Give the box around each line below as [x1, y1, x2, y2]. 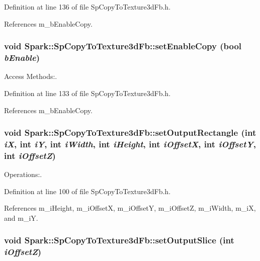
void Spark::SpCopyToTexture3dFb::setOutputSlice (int [4, 234, 234, 246]
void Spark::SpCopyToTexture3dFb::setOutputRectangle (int [4, 126, 256, 139]
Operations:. [4, 169, 42, 180]
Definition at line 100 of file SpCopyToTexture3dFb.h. [4, 186, 171, 196]
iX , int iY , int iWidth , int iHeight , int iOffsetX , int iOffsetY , [4, 137, 256, 150]
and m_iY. [4, 212, 38, 223]
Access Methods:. [4, 71, 57, 81]
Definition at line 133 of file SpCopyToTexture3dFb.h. [4, 88, 171, 98]
